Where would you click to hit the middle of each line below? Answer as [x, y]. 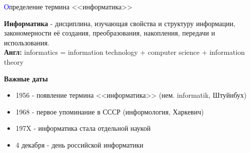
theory [14, 61]
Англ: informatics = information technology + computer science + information [125, 52]
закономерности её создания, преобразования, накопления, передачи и [110, 33]
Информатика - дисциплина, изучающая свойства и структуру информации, [120, 23]
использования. [27, 42]
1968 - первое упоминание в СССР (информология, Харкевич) [110, 111]
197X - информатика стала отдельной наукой [83, 128]
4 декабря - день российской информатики [79, 144]
